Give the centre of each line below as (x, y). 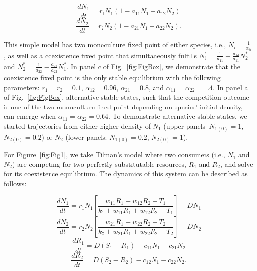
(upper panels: (185, 126)
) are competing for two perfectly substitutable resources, (99, 164)
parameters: (22, 87)
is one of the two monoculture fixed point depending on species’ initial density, (123, 106)
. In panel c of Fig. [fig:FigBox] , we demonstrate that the (154, 66)
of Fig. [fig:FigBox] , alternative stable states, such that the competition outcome (127, 97)
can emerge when (30, 116)
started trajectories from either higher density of (77, 126)
